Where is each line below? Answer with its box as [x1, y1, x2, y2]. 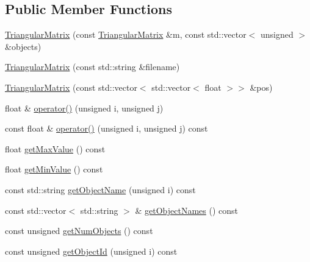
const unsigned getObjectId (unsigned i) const [5, 244, 178, 257]
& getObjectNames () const [135, 204, 239, 216]
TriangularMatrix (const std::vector [5, 80, 137, 93]
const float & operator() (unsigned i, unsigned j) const [5, 122, 208, 135]
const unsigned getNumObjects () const [5, 224, 153, 237]
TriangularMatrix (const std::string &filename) [5, 60, 180, 73]
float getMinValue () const [5, 163, 103, 175]
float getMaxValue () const [5, 142, 106, 155]
